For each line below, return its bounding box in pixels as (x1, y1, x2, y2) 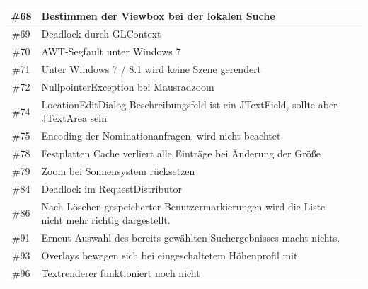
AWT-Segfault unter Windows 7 (41, 44, 181, 59)
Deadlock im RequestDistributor (41, 181, 182, 195)
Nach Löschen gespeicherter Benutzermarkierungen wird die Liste (41, 198, 326, 213)
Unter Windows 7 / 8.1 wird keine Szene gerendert (41, 62, 262, 76)
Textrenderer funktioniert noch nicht (41, 265, 200, 280)
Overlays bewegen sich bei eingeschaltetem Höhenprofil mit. (41, 247, 301, 262)
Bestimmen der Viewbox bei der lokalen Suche (41, 8, 275, 23)
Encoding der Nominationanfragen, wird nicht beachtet (41, 128, 281, 143)
